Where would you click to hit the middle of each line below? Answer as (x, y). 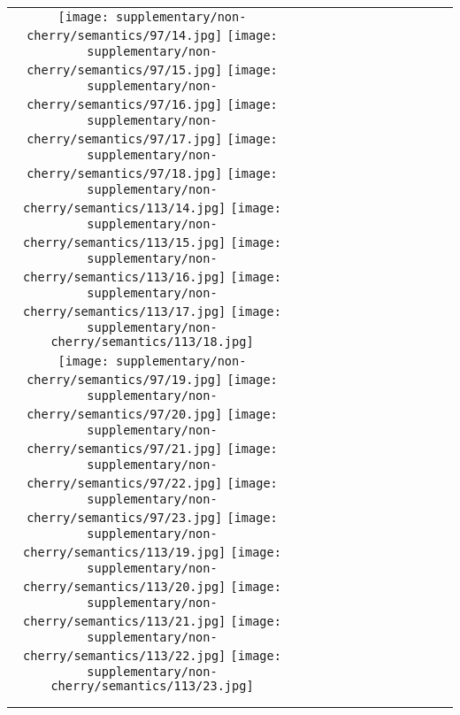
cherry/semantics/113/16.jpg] (125, 277)
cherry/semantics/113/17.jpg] (125, 311)
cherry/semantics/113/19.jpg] (125, 552)
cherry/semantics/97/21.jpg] (125, 449)
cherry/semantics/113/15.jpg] (125, 242)
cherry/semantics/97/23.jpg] (125, 518)
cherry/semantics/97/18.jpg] (125, 173)
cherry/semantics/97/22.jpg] (125, 483)
